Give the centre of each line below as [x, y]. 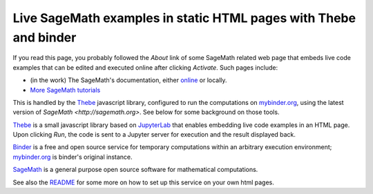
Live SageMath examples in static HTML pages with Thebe [184, 18]
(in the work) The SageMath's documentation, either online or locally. [128, 80]
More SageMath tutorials [65, 90]
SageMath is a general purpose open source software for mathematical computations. [135, 170]
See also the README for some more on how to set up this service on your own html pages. [143, 182]
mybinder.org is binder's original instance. [73, 157]
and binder [45, 37]
